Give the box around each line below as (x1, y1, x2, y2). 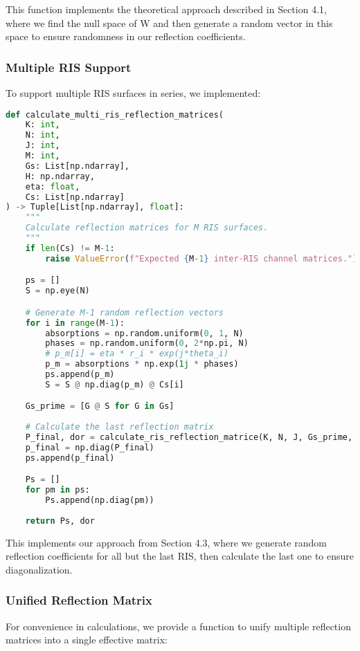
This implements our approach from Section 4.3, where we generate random (6, 535, 327, 549)
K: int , (25, 120, 60, 130)
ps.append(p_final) (25, 452, 115, 463)
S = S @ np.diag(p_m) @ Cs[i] (45, 379, 184, 389)
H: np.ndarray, (25, 171, 95, 181)
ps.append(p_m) (45, 369, 115, 380)
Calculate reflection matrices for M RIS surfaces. (25, 223, 269, 233)
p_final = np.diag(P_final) (25, 442, 154, 452)
